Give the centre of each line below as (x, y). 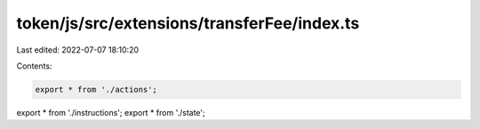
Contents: (34, 66)
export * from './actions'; (96, 89)
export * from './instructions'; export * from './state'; (111, 112)
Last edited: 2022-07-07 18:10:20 (78, 50)
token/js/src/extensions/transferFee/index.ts (188, 23)
